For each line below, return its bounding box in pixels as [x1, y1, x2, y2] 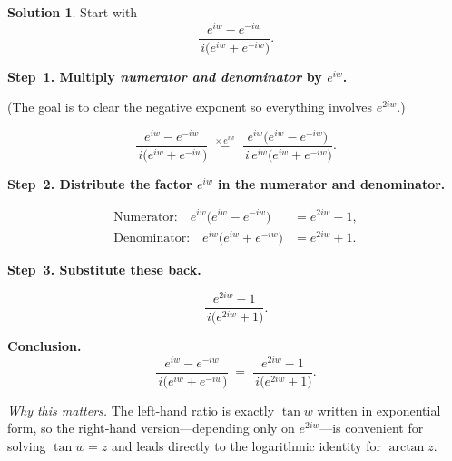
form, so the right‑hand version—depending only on [7, 418, 295, 437]
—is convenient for [319, 418, 424, 437]
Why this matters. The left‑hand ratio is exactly [7, 400, 275, 419]
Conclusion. [7, 336, 82, 356]
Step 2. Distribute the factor [7, 174, 192, 193]
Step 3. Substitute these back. [7, 259, 201, 278]
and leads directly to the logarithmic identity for [111, 436, 381, 456]
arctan [388, 441, 425, 455]
